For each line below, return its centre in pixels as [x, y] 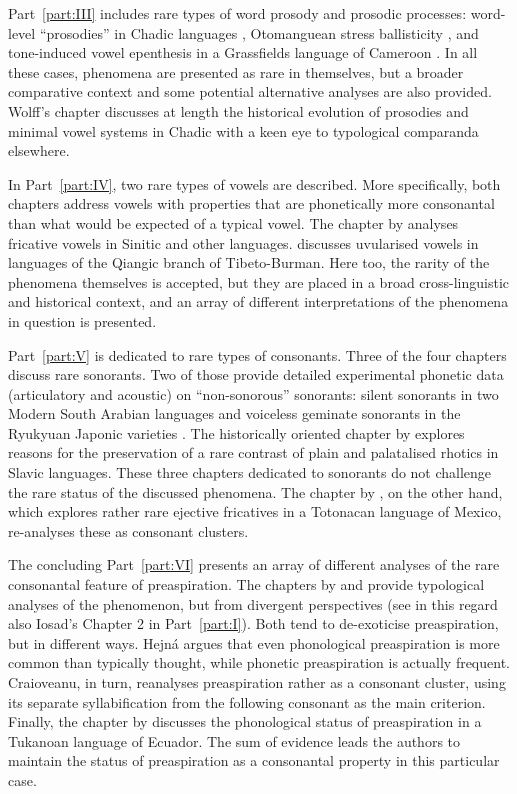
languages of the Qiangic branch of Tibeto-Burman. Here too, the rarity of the [249, 262]
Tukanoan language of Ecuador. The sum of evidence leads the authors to [234, 740]
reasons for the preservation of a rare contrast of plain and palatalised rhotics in [253, 452]
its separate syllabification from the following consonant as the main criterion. [247, 701]
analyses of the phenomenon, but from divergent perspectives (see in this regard [253, 603]
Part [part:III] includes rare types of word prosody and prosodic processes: [237, 13]
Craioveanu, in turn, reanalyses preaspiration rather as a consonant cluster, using [257, 682]
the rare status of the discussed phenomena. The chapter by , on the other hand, [255, 491]
